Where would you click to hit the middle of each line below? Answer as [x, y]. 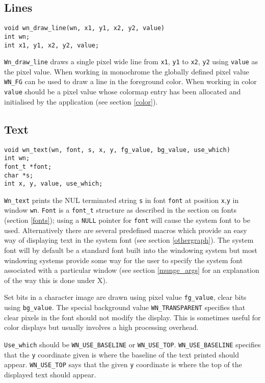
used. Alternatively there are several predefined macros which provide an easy [126, 230]
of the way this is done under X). [56, 280]
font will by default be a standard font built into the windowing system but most [131, 250]
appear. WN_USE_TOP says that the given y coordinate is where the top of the [123, 364]
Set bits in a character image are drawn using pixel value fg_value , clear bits [125, 297]
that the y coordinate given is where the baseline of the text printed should [122, 354]
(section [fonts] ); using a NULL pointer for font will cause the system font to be [127, 220]
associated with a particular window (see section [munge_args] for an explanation [132, 270]
